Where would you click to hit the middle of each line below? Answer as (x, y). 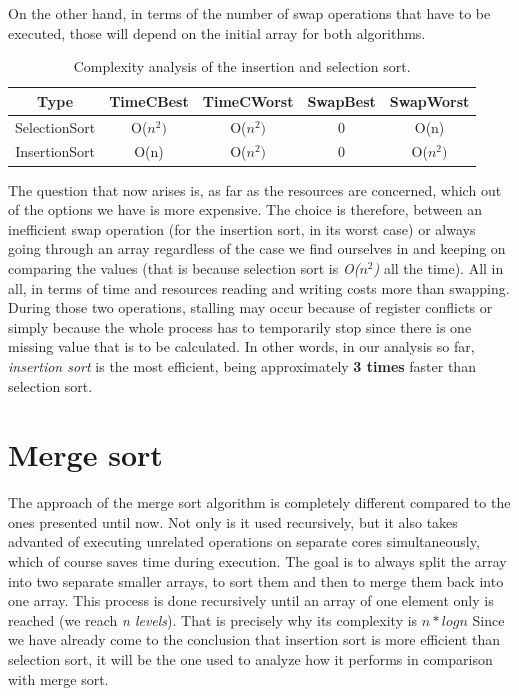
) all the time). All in (438, 267)
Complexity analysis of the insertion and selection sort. (242, 66)
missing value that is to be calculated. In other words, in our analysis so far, (241, 346)
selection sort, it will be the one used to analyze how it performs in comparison (250, 658)
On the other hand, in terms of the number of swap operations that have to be (249, 13)
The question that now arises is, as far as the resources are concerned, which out (255, 189)
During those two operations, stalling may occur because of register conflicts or (250, 307)
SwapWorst (429, 100)
